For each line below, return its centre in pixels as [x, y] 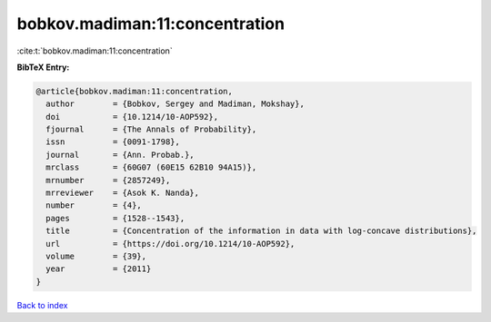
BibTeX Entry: [43, 67]
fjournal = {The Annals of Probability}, [151, 130]
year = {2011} [99, 269]
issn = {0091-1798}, [113, 142]
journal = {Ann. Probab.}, [120, 155]
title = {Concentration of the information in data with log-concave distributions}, [261, 231]
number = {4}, [94, 205]
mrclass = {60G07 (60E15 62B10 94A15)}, [151, 167]
